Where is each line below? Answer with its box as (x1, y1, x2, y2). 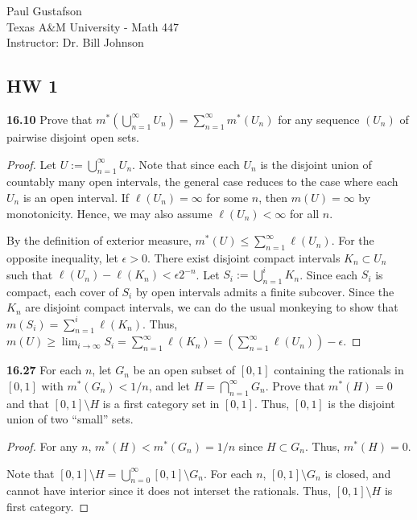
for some (206, 188, 249, 205)
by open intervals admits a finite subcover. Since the (135, 283, 394, 299)
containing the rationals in (274, 361, 404, 378)
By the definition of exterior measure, (6, 232, 192, 249)
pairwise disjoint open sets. (6, 128, 139, 145)
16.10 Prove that (6, 110, 93, 127)
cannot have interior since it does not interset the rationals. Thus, (6, 482, 332, 499)
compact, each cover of (6, 283, 118, 299)
